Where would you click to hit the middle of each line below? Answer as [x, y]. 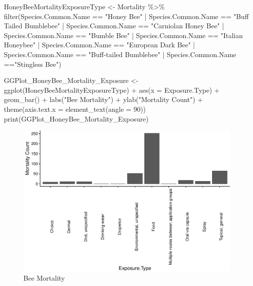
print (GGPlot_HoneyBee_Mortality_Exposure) [76, 118]
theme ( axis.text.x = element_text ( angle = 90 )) [75, 109]
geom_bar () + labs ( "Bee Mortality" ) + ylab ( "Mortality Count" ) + [104, 99]
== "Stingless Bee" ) [33, 64]
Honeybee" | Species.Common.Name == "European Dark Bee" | [99, 45]
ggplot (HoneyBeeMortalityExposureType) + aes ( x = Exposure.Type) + [112, 90]
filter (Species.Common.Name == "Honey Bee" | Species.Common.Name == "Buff [126, 16]
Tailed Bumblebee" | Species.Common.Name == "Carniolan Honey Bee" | [114, 26]
